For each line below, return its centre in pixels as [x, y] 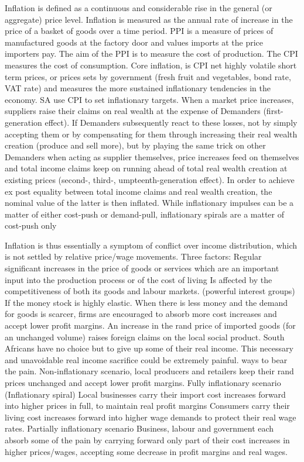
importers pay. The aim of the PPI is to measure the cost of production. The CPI [151, 54]
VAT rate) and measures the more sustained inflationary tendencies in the [138, 88]
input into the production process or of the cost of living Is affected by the [139, 279]
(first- [273, 111]
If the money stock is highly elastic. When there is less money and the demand [146, 302]
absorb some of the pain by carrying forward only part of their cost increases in [147, 439]
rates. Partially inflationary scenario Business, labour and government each [139, 428]
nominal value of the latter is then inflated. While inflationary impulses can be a [149, 203]
